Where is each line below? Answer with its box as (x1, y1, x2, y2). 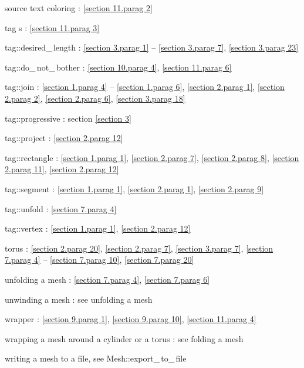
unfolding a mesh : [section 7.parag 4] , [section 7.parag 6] (5, 273, 210, 285)
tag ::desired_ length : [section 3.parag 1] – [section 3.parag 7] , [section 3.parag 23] (5, 41, 299, 53)
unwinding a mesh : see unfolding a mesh (5, 293, 153, 305)
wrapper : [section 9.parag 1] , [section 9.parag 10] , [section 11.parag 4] (5, 313, 256, 325)
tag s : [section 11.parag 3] (5, 21, 100, 34)
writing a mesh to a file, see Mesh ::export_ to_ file (5, 352, 187, 364)
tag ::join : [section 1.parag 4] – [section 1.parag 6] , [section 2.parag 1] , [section (5, 81, 285, 93)
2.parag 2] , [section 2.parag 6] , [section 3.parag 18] (5, 92, 185, 104)
